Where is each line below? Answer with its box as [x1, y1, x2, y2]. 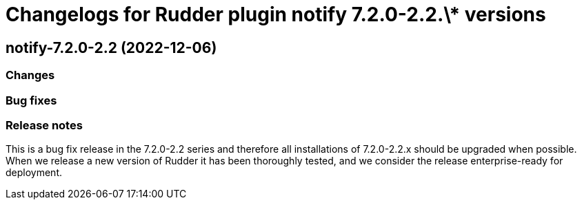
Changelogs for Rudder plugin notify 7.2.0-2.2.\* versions [6, 3, 546, 26]
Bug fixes [6, 93, 57, 107]
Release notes [6, 118, 83, 132]
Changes [6, 68, 55, 83]
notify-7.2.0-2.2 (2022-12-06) [6, 39, 217, 56]
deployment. [6, 166, 62, 179]
